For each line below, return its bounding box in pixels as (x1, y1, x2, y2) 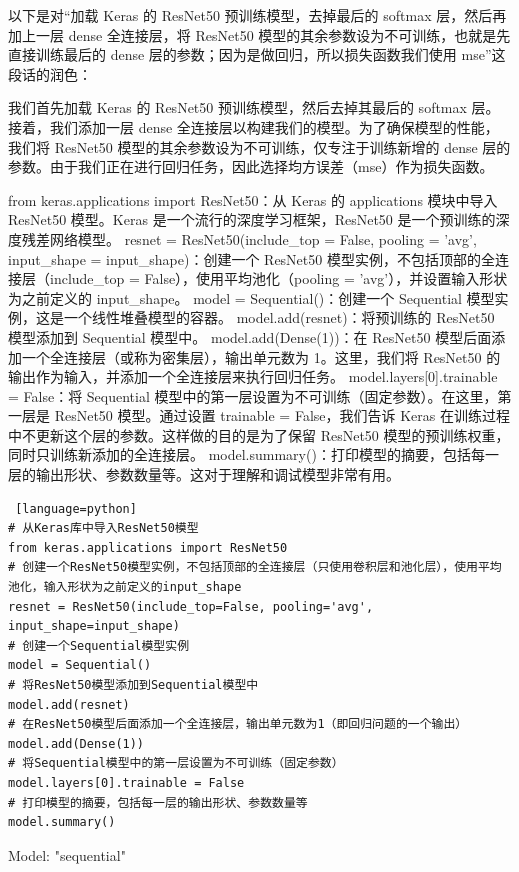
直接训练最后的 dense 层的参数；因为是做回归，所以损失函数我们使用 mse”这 (8, 44, 506, 65)
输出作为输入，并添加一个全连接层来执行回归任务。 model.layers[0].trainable (8, 366, 498, 387)
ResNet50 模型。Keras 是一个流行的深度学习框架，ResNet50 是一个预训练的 (8, 209, 496, 230)
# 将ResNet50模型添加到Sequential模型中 (8, 678, 259, 692)
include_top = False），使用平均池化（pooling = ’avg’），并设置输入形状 (49, 268, 508, 289)
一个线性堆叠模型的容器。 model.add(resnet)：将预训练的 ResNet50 (63, 307, 495, 328)
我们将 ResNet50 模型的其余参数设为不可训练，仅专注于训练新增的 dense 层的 (8, 136, 511, 157)
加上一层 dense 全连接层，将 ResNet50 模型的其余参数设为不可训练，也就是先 (8, 24, 511, 45)
